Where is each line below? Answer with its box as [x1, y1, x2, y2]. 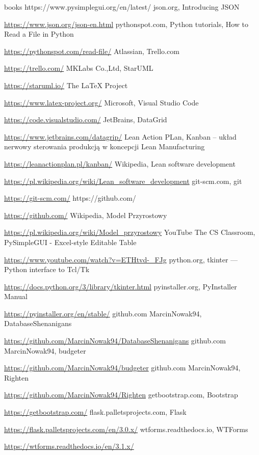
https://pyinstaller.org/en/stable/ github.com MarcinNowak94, [4, 308, 202, 318]
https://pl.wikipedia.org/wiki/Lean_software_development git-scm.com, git [4, 175, 242, 186]
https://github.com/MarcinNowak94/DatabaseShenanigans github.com [4, 335, 226, 346]
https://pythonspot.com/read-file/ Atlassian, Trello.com [4, 45, 179, 56]
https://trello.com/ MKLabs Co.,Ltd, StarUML [4, 63, 153, 73]
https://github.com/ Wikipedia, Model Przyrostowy [4, 209, 167, 220]
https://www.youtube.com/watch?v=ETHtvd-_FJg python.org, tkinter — [4, 254, 238, 264]
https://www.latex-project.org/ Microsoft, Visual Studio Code [4, 97, 199, 108]
